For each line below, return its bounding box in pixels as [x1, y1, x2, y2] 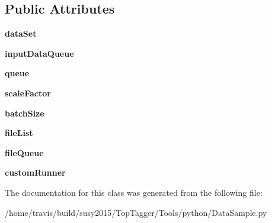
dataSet [5, 27, 37, 40]
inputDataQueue [5, 47, 74, 59]
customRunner [5, 166, 66, 179]
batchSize [5, 106, 44, 119]
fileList [5, 127, 33, 139]
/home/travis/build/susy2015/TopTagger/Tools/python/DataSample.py [5, 206, 267, 218]
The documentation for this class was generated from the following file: [5, 186, 263, 198]
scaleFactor [5, 86, 51, 99]
